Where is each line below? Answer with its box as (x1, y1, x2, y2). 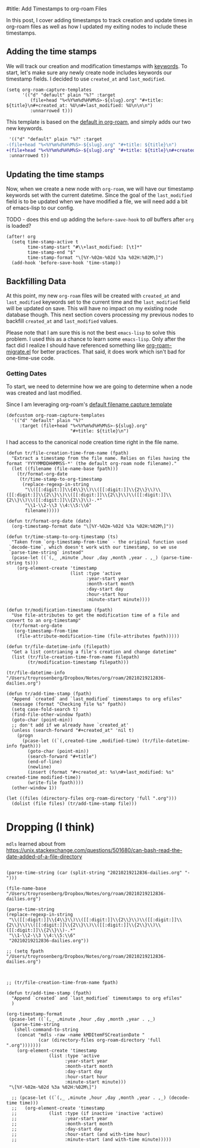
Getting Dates (6, 369, 47, 377)
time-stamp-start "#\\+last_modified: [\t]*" (27, 245, 143, 251)
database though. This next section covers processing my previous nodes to (6, 311, 194, 318)
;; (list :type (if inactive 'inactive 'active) (11, 1110, 164, 1117)
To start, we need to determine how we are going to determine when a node (6, 383, 193, 390)
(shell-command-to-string (14, 1027, 79, 1033)
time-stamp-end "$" (27, 249, 76, 256)
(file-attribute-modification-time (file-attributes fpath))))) (17, 633, 180, 639)
